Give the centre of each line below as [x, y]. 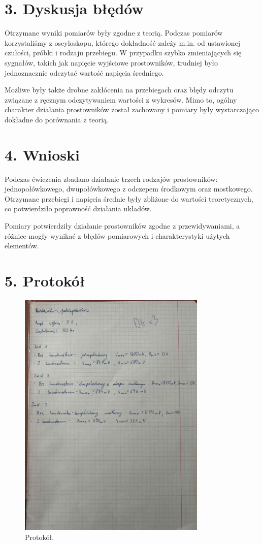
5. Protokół [45, 280]
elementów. [22, 246]
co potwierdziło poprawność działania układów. [78, 209]
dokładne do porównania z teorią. [57, 119]
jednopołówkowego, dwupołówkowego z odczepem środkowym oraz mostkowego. [129, 189]
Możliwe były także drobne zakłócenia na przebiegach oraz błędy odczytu [119, 90]
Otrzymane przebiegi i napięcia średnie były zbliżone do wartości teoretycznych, [129, 198]
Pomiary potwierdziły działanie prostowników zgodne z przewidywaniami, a [122, 225]
